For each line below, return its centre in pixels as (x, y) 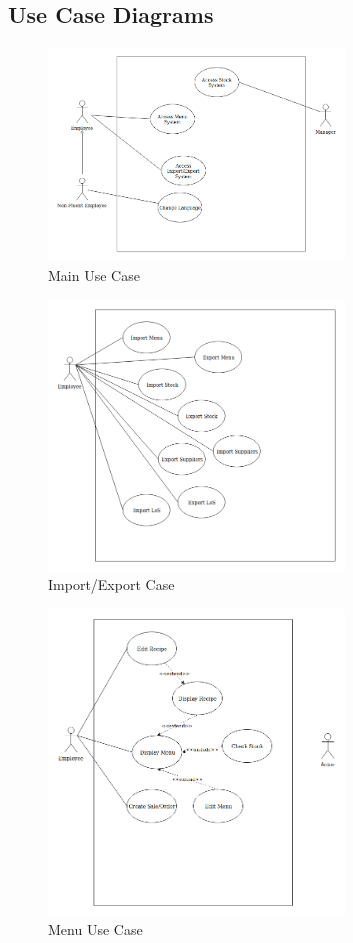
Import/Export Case (111, 584)
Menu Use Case (95, 929)
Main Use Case (94, 275)
